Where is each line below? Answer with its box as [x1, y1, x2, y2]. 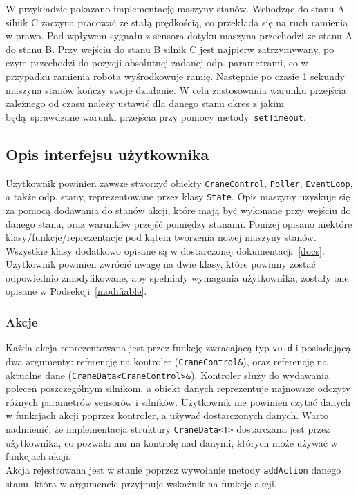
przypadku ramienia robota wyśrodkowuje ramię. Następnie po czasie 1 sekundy [6, 68, 345, 83]
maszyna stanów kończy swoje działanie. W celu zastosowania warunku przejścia [6, 82, 346, 97]
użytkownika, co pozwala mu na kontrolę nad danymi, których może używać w [6, 435, 338, 449]
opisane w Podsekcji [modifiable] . [6, 284, 147, 298]
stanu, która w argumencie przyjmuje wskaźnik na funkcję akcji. [6, 476, 277, 490]
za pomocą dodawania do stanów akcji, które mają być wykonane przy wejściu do [6, 202, 351, 217]
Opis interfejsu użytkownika [6, 143, 209, 164]
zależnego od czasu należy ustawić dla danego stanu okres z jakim [6, 96, 284, 110]
